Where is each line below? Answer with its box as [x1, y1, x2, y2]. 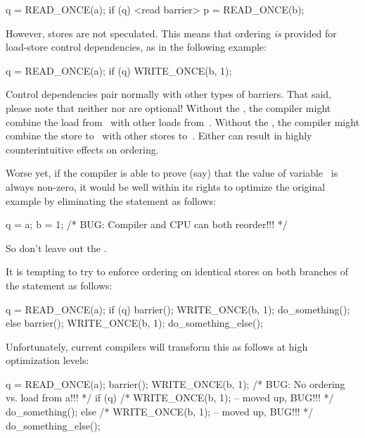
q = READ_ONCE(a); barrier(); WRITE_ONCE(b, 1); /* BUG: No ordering [6, 376, 345, 391]
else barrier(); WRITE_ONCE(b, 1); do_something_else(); [6, 315, 263, 330]
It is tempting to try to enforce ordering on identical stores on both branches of [6, 264, 349, 279]
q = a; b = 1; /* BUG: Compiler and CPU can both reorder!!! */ [6, 217, 288, 232]
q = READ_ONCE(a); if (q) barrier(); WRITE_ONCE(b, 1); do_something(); [6, 301, 350, 316]
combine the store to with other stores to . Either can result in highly [6, 128, 312, 143]
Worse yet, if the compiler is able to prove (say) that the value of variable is [6, 165, 338, 180]
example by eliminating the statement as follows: [6, 193, 216, 208]
